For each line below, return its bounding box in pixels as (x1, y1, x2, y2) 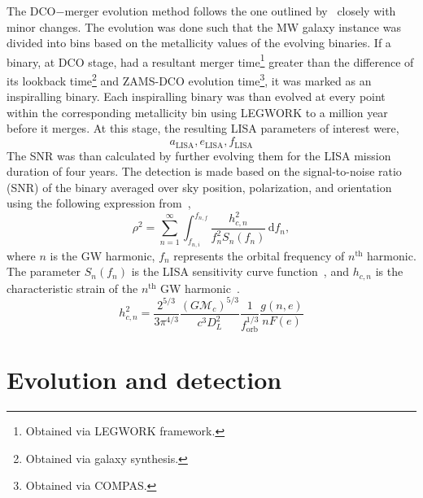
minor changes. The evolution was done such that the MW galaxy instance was (7, 18, 401, 35)
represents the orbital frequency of (173, 247, 345, 264)
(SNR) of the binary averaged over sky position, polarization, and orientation (7, 178, 392, 195)
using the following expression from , (7, 194, 191, 212)
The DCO (7, 2, 56, 19)
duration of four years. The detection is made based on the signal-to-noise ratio (7, 163, 402, 180)
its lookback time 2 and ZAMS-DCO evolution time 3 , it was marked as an (7, 70, 372, 89)
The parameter (7, 263, 81, 280)
